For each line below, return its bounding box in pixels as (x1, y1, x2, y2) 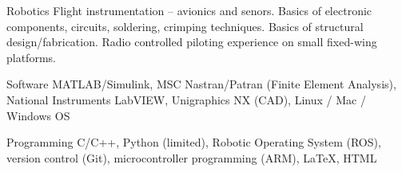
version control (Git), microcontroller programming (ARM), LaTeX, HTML (6, 149, 377, 166)
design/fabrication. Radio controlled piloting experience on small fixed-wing (6, 33, 377, 50)
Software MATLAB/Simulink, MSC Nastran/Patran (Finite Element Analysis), (6, 76, 396, 92)
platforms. (6, 49, 56, 65)
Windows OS (6, 107, 70, 123)
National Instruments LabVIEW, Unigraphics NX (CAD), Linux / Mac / (6, 91, 366, 107)
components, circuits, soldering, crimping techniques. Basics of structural (6, 18, 364, 34)
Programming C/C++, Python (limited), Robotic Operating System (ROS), (6, 134, 381, 150)
